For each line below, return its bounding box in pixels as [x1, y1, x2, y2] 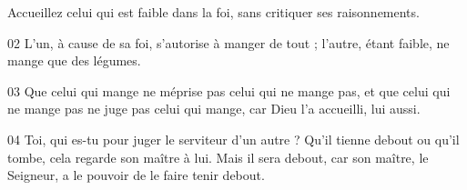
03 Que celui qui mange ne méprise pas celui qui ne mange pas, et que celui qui [7, 81, 451, 100]
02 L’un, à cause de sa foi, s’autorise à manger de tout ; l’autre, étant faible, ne [7, 33, 450, 52]
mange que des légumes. [7, 51, 141, 70]
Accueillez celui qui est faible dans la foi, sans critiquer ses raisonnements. [7, 3, 420, 21]
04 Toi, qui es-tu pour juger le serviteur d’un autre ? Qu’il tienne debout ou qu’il [7, 129, 460, 148]
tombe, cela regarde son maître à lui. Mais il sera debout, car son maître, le [7, 147, 429, 166]
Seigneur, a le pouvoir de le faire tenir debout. [7, 165, 265, 185]
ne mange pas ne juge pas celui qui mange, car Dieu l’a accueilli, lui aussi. [7, 99, 421, 118]
